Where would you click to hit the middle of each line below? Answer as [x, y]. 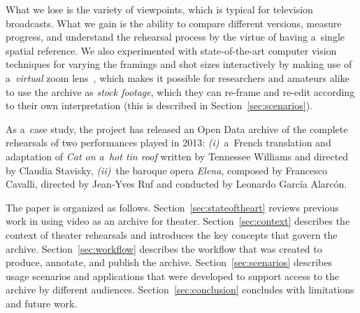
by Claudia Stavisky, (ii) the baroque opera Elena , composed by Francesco [167, 170]
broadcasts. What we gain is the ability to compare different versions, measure [174, 23]
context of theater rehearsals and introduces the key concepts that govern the [172, 234]
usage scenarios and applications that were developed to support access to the [173, 276]
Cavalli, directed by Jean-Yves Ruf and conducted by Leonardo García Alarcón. [177, 184]
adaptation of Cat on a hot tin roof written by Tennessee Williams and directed [177, 156]
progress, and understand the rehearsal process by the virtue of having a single [175, 37]
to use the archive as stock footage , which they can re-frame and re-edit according [180, 91]
